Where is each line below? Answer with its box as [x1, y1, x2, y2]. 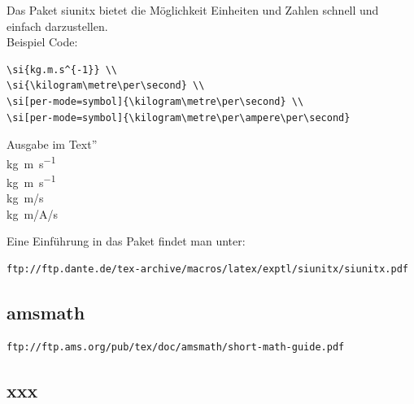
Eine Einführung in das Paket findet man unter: [7, 232, 246, 250]
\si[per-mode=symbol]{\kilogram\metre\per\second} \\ [7, 95, 304, 107]
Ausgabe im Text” [7, 136, 98, 153]
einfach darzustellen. [7, 17, 108, 34]
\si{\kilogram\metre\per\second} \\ [7, 80, 205, 92]
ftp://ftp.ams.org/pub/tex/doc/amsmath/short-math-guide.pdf [7, 341, 345, 353]
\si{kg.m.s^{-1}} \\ [7, 63, 118, 76]
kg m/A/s [7, 205, 59, 222]
